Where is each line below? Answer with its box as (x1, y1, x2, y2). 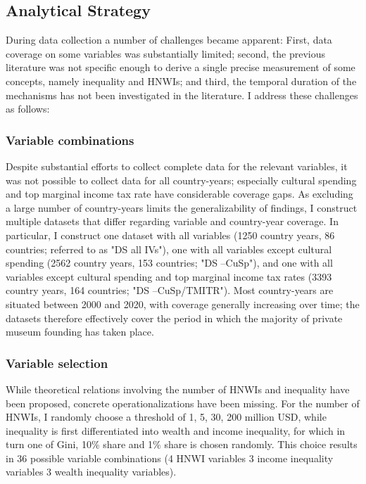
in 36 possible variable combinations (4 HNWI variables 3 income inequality (6, 450, 334, 465)
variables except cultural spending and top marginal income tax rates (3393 (6, 269, 332, 284)
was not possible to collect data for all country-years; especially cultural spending (6, 172, 357, 187)
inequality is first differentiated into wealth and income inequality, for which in (6, 423, 346, 438)
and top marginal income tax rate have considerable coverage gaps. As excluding (6, 186, 353, 201)
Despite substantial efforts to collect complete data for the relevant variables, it (6, 158, 348, 173)
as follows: (6, 101, 50, 116)
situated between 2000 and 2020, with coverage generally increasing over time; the (6, 296, 360, 311)
